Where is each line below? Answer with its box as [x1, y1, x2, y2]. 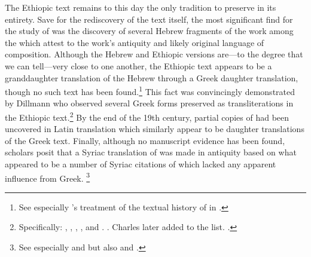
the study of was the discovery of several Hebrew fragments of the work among [5, 25, 294, 37]
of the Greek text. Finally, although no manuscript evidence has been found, [5, 134, 285, 146]
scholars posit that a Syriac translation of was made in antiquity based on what [5, 146, 297, 158]
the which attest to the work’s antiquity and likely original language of [5, 36, 264, 48]
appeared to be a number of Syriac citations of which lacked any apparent [5, 158, 276, 170]
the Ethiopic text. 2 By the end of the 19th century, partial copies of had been [5, 109, 289, 123]
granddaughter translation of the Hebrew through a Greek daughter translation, [5, 71, 298, 84]
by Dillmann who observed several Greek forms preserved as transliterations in [5, 97, 294, 109]
